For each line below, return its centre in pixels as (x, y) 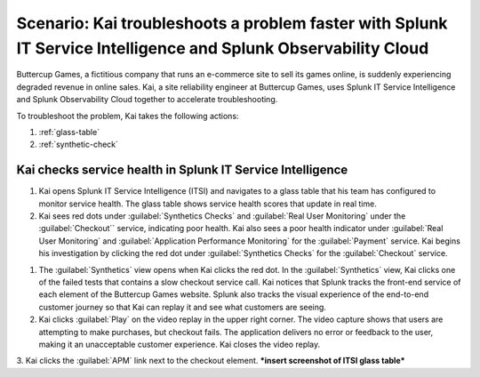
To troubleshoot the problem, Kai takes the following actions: (128, 116)
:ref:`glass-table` (69, 132)
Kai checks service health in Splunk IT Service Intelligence (182, 170)
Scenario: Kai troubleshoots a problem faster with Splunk (232, 23)
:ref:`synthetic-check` (79, 144)
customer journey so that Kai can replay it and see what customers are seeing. (182, 307)
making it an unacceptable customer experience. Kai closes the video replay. (180, 344)
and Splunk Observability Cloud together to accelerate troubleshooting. (147, 100)
